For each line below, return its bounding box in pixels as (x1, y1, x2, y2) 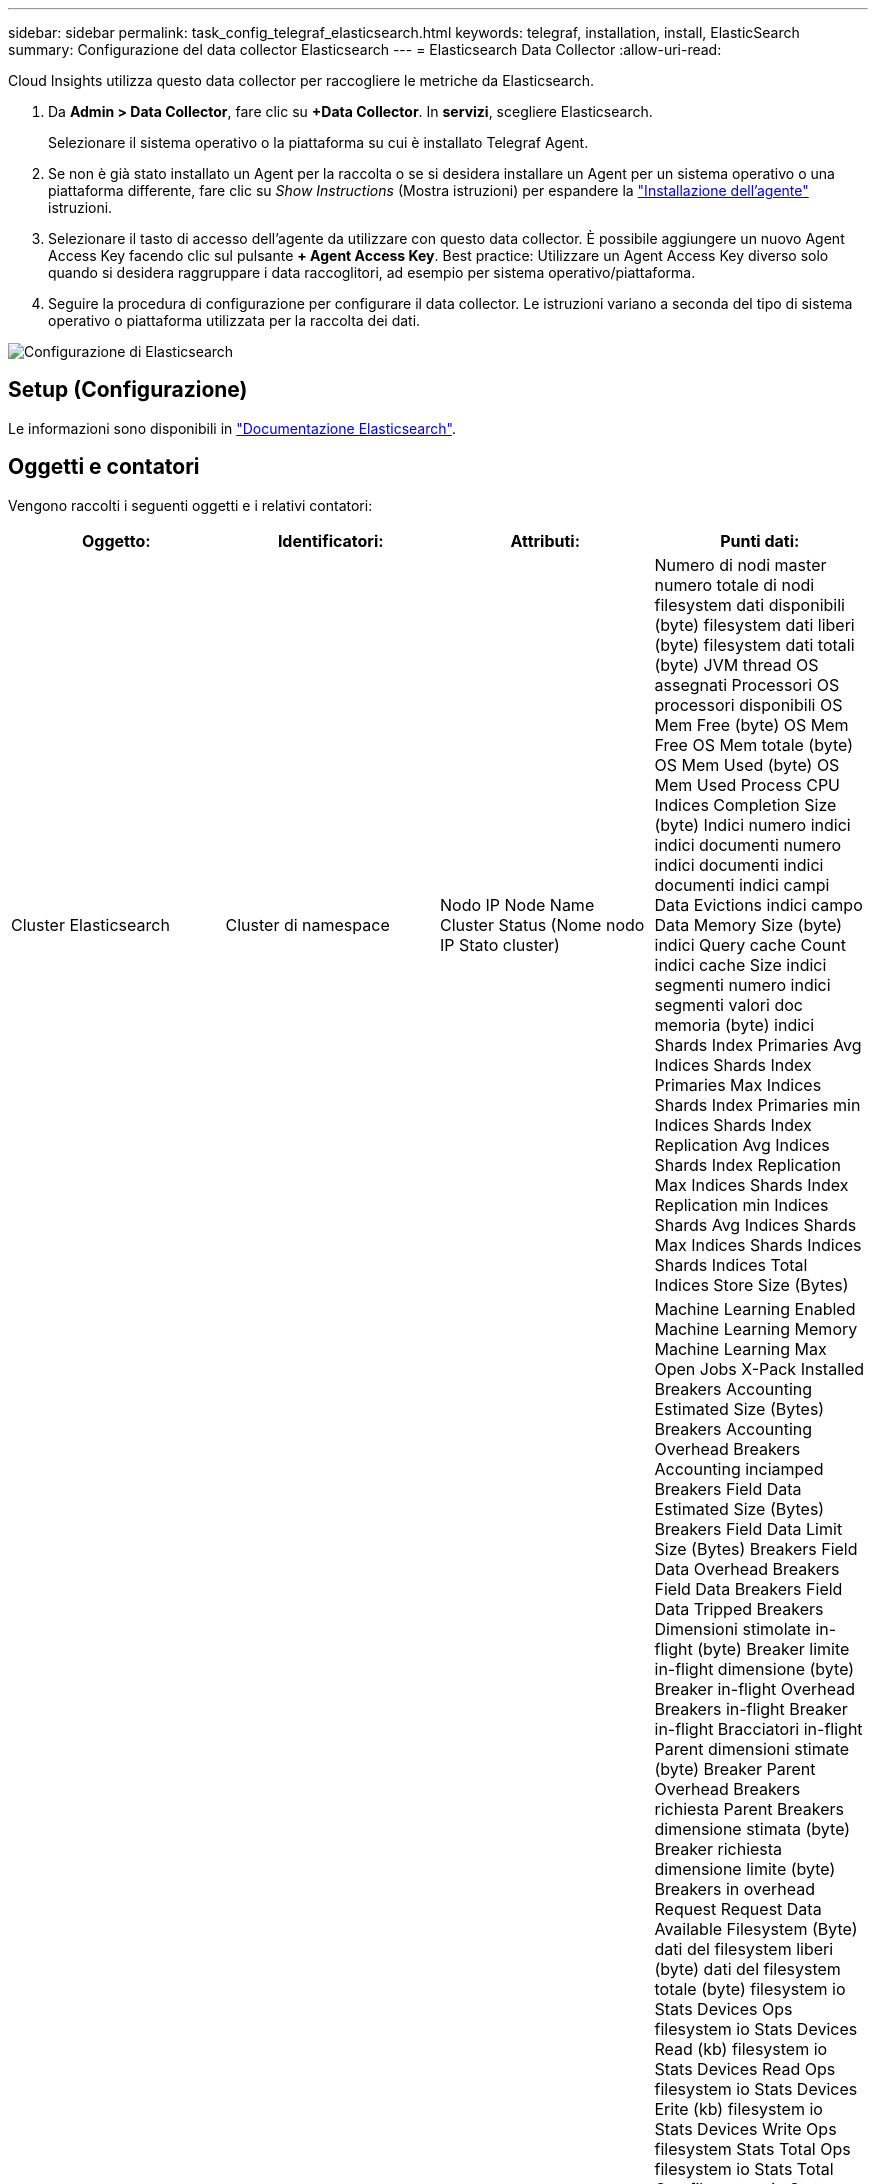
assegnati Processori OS (654, 674, 840, 695)
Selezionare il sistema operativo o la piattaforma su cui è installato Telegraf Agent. (48, 134, 589, 151)
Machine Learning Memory (654, 1318, 858, 1339)
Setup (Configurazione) (8, 377, 248, 403)
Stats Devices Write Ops (654, 2118, 837, 2139)
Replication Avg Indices (654, 1134, 830, 1155)
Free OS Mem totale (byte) (654, 734, 853, 755)
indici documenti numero (654, 834, 842, 855)
